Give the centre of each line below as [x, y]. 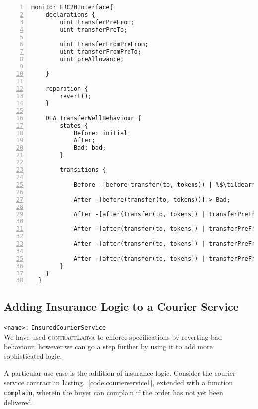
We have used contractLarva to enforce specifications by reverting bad [113, 337]
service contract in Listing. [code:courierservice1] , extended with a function [119, 382]
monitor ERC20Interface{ [72, 7]
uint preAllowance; [92, 59]
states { [74, 126]
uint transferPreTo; [94, 30]
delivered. [19, 402]
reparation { [67, 89]
